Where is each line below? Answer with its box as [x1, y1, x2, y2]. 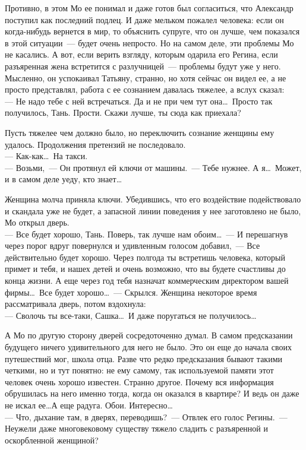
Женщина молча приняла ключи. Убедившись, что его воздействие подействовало [5, 192, 301, 205]
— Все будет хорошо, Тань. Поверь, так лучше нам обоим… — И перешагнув [5, 227, 288, 240]
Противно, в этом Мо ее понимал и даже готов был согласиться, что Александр [5, 2, 294, 14]
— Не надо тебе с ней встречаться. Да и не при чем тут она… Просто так [5, 94, 273, 107]
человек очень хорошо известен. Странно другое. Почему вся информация [5, 375, 274, 388]
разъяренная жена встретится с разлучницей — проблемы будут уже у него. [5, 59, 281, 72]
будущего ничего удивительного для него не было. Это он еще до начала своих [5, 341, 292, 353]
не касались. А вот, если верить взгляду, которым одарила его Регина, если [5, 48, 278, 61]
